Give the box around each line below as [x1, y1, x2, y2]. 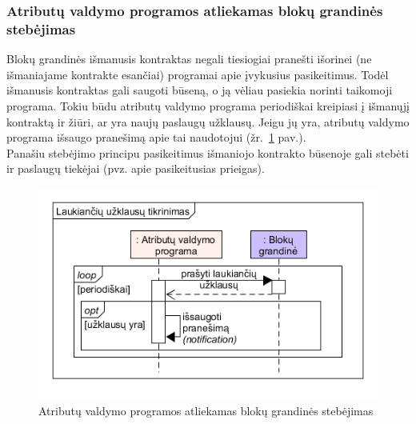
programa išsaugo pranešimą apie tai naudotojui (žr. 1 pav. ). [6, 129, 306, 146]
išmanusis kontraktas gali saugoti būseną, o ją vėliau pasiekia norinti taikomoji [6, 82, 393, 98]
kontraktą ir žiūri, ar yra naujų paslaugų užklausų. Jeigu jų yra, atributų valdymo [6, 113, 410, 130]
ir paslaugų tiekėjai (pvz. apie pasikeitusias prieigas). [6, 160, 265, 177]
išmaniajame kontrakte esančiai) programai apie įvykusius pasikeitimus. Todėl [6, 66, 389, 82]
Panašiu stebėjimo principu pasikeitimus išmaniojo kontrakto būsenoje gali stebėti [6, 144, 409, 161]
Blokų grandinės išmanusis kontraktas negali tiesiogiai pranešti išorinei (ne [6, 50, 372, 67]
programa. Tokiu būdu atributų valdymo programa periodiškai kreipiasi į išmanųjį [6, 97, 410, 114]
